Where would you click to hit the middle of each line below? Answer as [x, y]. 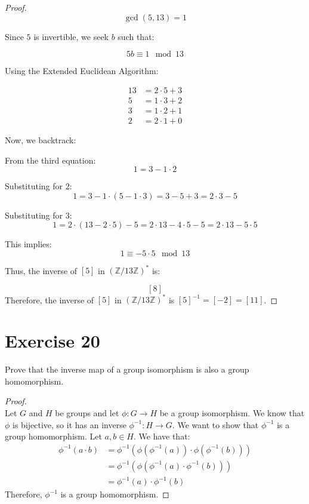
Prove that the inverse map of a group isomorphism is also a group [127, 369]
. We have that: [162, 436]
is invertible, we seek [71, 36]
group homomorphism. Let [53, 436]
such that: [136, 36]
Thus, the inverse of [41, 270]
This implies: [28, 244]
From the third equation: [50, 160]
